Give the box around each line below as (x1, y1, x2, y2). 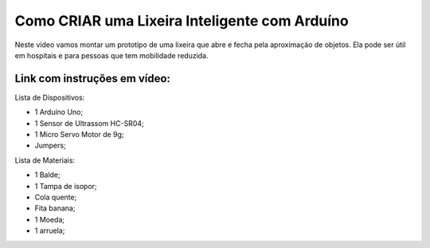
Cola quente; (34, 192, 77, 202)
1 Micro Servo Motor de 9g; (34, 130, 124, 140)
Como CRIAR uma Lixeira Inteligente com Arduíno (14, 12, 350, 30)
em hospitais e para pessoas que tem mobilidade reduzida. (14, 50, 209, 60)
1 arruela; (34, 226, 65, 235)
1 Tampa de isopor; (34, 181, 97, 191)
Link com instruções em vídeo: (14, 72, 171, 85)
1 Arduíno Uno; (34, 108, 84, 117)
